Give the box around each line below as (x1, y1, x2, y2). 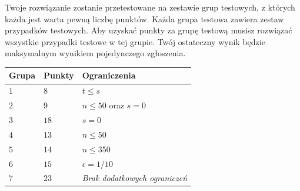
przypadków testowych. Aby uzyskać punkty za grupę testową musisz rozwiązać (5, 24, 292, 36)
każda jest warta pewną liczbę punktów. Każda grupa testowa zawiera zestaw (5, 12, 284, 25)
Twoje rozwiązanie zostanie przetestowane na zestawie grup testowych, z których (5, 1, 295, 13)
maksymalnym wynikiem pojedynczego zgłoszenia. (5, 47, 186, 59)
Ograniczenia (82, 69, 136, 81)
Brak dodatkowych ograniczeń (82, 172, 188, 184)
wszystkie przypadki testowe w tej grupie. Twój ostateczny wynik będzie (5, 35, 265, 47)
